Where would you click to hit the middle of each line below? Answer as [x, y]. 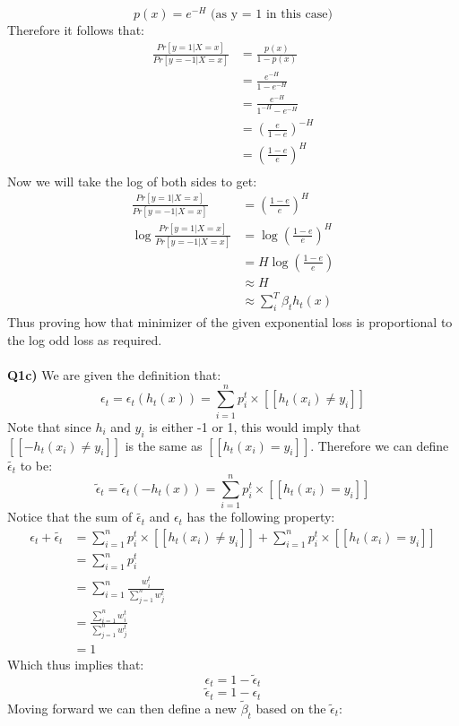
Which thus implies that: [76, 664]
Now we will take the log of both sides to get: [132, 181]
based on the [291, 708]
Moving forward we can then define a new [122, 708]
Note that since [49, 426]
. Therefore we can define [380, 445]
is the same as [164, 445]
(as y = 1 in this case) [272, 15]
